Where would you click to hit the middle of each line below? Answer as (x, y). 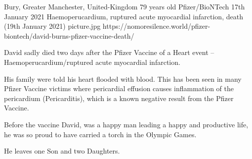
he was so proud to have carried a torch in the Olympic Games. (100, 134)
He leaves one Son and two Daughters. (62, 151)
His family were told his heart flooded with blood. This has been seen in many (123, 79)
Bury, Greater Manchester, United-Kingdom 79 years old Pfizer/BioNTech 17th (125, 6)
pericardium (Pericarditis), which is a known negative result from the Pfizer (119, 98)
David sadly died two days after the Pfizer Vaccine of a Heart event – (109, 52)
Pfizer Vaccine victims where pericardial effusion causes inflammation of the (119, 88)
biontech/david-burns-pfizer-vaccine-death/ (69, 35)
